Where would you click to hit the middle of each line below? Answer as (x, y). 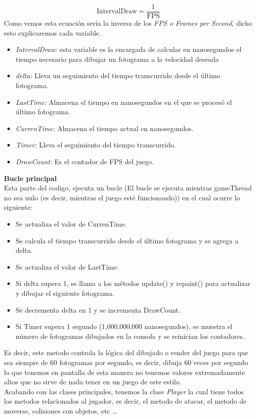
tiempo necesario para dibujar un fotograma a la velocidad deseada (117, 59)
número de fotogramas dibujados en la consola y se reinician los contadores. (130, 336)
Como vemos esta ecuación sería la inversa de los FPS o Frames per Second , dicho (128, 23)
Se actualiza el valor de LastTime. (67, 266)
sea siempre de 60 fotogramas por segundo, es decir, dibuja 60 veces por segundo (126, 362)
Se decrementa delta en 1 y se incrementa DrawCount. (98, 309)
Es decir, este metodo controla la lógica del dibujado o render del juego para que (126, 352)
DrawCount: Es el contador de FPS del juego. (85, 161)
